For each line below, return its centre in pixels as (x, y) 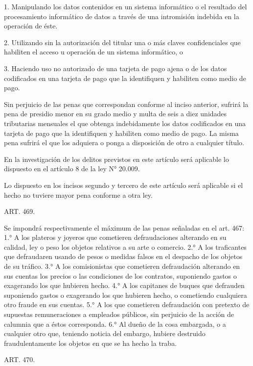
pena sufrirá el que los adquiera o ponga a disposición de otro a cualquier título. (124, 143)
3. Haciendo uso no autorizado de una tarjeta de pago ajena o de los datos (115, 68)
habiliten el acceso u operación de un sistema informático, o (93, 52)
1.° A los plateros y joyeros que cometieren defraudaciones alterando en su (115, 237)
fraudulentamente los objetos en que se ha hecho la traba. (91, 343)
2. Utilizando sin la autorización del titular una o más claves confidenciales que (122, 42)
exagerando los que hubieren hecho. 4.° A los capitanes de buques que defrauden (124, 285)
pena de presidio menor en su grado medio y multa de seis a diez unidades (115, 114)
